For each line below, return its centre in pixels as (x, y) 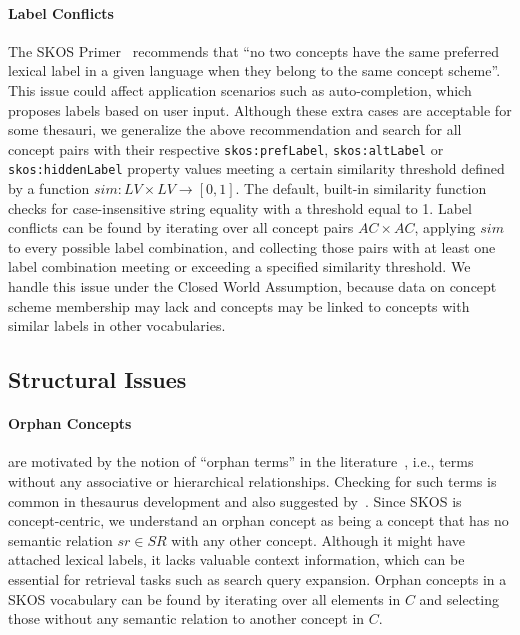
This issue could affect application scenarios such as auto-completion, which (240, 89)
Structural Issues (97, 379)
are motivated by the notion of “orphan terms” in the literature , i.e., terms (241, 461)
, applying (445, 227)
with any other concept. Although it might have (318, 539)
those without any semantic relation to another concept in (186, 618)
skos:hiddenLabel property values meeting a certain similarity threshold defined (256, 168)
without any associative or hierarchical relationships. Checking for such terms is (252, 481)
